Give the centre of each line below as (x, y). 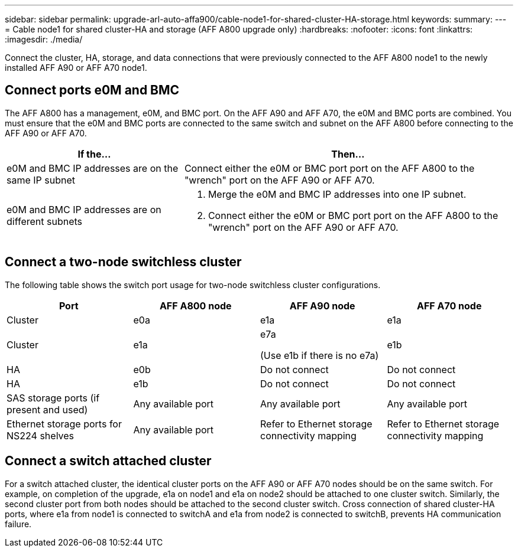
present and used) (47, 409)
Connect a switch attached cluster (108, 461)
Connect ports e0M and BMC (92, 90)
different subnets (45, 221)
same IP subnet (41, 180)
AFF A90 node (322, 306)
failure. (18, 524)
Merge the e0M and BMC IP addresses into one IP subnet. (337, 194)
